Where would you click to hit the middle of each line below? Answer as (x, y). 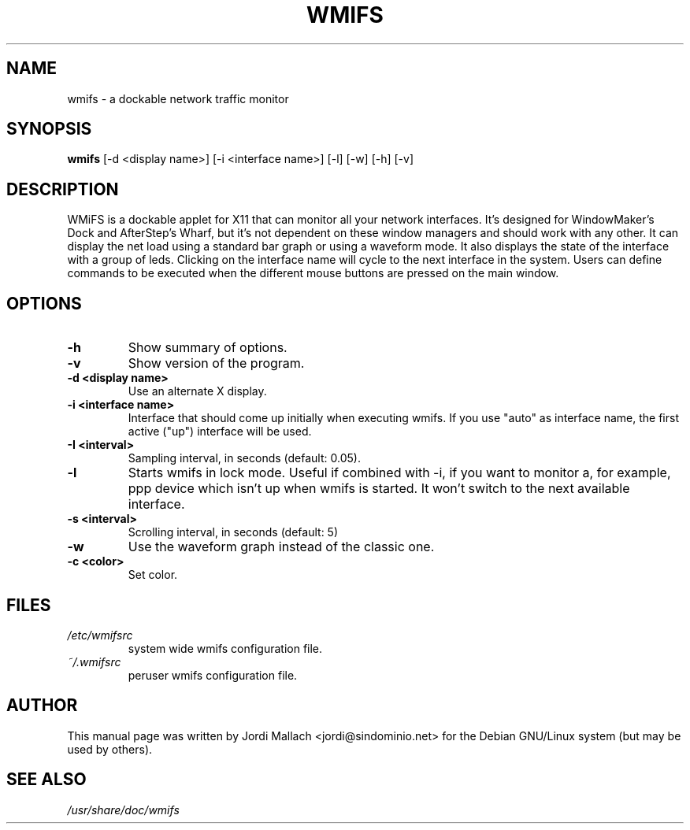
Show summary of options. (208, 348)
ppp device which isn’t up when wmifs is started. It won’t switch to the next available (379, 489)
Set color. (153, 575)
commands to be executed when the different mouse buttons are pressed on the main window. (313, 273)
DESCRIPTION (63, 189)
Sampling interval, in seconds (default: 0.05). (244, 458)
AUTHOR (42, 706)
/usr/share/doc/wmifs (123, 810)
